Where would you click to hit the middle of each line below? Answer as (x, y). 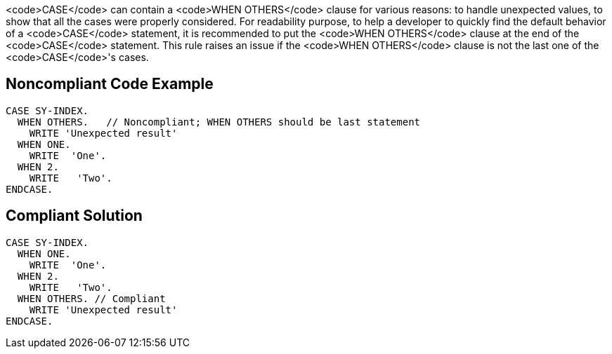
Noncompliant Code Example (110, 84)
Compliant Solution (74, 216)
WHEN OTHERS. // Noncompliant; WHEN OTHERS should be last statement (219, 122)
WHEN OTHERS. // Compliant (91, 298)
